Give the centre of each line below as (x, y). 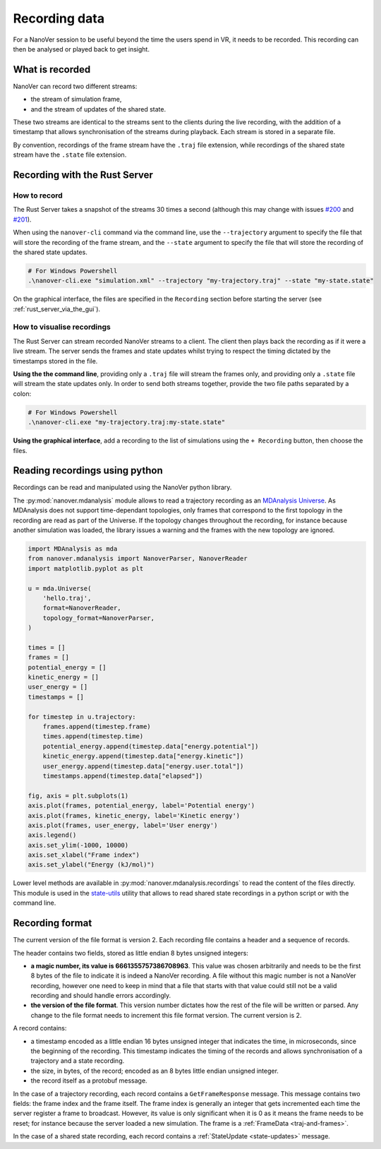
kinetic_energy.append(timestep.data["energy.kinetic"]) (143, 756)
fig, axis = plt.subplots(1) (78, 795)
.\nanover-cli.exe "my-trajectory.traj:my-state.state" (127, 422)
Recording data (59, 18)
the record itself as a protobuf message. (89, 1081)
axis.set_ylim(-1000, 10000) (78, 845)
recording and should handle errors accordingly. (101, 996)
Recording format (53, 924)
